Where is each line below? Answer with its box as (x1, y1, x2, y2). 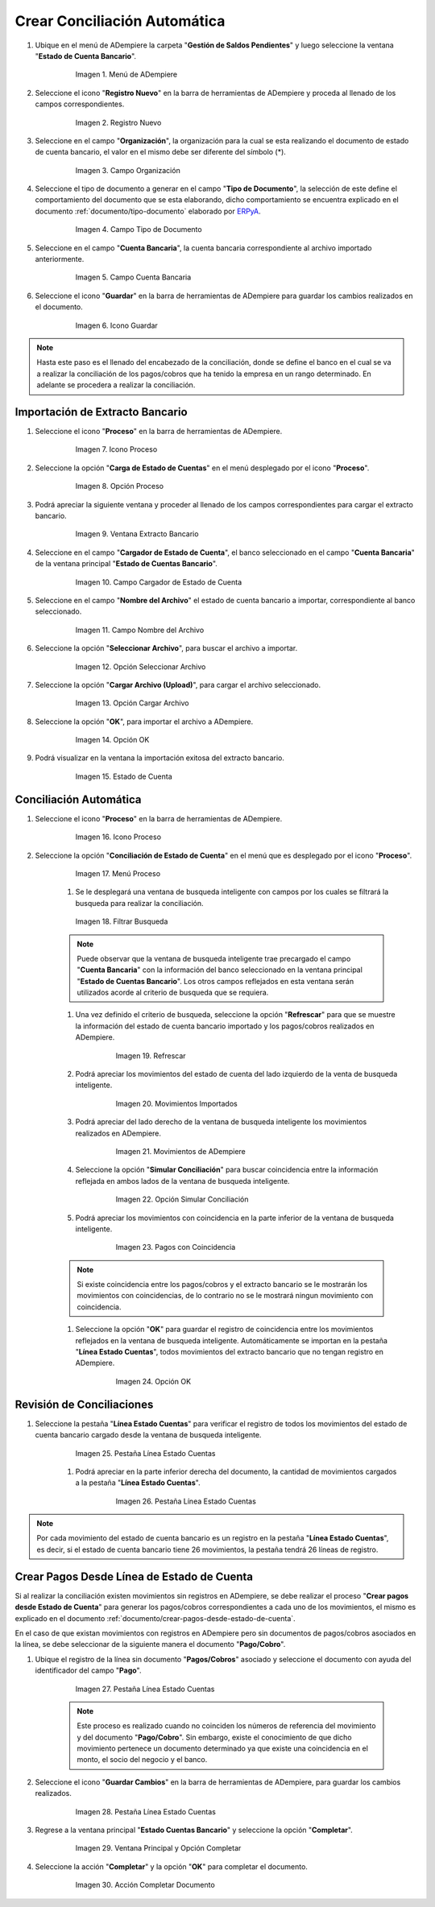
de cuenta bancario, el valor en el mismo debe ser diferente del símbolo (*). (35, 147, 286, 157)
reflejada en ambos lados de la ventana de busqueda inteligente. (75, 1176, 290, 1185)
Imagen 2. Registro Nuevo (75, 118, 162, 127)
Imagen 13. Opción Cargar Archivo (75, 698, 189, 708)
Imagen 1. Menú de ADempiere (75, 69, 177, 80)
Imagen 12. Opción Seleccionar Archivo (75, 661, 206, 672)
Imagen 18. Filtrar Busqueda (75, 916, 168, 926)
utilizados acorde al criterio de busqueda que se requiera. (77, 987, 269, 998)
